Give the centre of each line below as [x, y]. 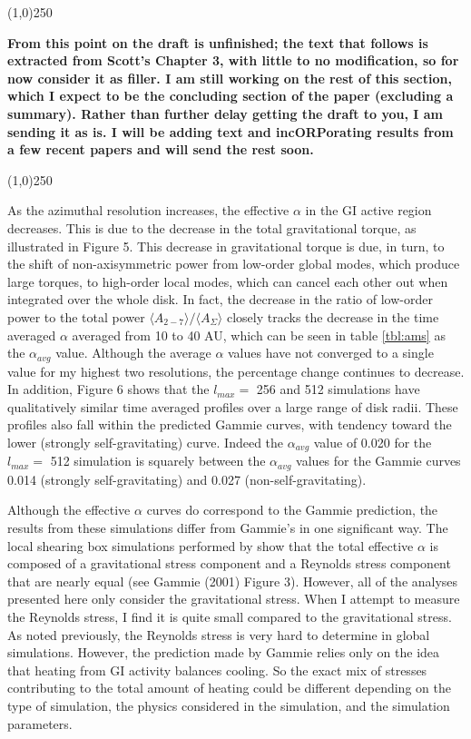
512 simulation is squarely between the [158, 461]
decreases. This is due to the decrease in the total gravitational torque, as [212, 227]
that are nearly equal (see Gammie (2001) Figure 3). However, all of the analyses [233, 581]
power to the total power [76, 316]
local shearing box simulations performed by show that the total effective [211, 545]
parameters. [40, 723]
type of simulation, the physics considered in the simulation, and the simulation [229, 705]
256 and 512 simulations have [338, 389]
